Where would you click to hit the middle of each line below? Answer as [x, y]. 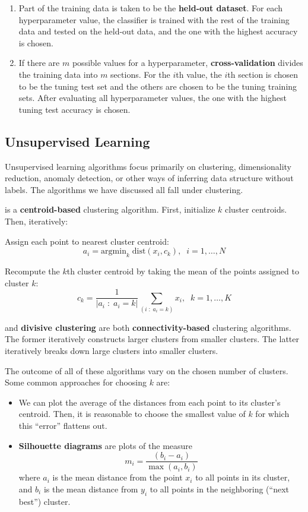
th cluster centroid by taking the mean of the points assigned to [183, 271]
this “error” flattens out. [63, 426]
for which [272, 414]
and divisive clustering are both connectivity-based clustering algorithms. [148, 327]
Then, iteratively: [36, 221]
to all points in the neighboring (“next [219, 489]
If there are [39, 63]
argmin [114, 252]
